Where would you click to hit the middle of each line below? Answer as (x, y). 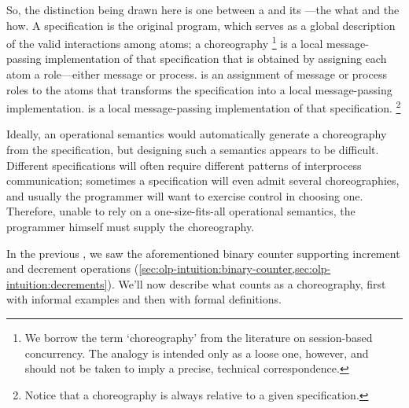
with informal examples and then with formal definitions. (144, 299)
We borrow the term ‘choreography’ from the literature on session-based (199, 337)
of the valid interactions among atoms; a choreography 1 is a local (165, 42)
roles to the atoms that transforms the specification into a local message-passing (199, 89)
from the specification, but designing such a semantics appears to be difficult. (193, 150)
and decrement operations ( (73, 268)
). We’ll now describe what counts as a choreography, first (247, 283)
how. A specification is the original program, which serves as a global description (201, 25)
